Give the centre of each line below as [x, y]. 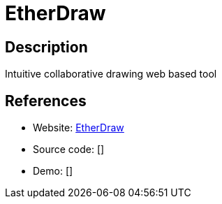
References [46, 101]
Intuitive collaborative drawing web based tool [111, 74]
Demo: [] [53, 171]
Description [46, 47]
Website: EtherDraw [79, 128]
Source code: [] [69, 150]
